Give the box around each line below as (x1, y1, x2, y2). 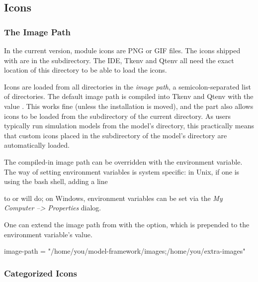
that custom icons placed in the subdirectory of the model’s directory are (4, 130, 227, 140)
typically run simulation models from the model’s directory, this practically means (4, 120, 255, 131)
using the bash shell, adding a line (4, 176, 108, 187)
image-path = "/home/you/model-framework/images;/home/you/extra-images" (4, 246, 246, 256)
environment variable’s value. (4, 229, 92, 239)
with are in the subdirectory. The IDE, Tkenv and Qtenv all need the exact (4, 55, 234, 65)
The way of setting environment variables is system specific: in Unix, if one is (4, 166, 240, 177)
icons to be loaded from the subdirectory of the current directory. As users (4, 110, 231, 121)
